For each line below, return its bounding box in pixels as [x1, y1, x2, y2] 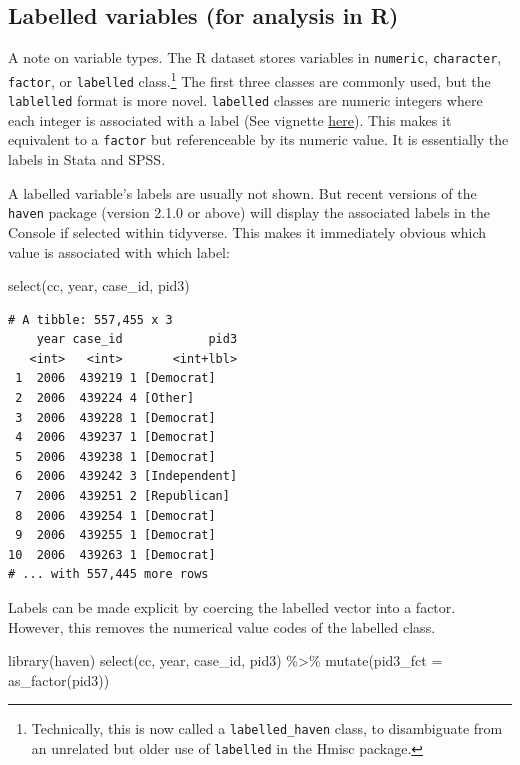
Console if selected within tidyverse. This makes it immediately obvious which [8, 221, 487, 242]
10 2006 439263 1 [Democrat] [8, 547, 216, 562]
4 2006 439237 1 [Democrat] [15, 430, 216, 445]
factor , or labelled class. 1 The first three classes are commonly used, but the [8, 67, 491, 91]
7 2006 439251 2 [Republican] [15, 489, 230, 504]
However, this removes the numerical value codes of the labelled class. [8, 616, 436, 637]
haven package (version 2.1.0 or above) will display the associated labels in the [8, 202, 490, 223]
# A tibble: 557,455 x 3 [8, 312, 173, 327]
